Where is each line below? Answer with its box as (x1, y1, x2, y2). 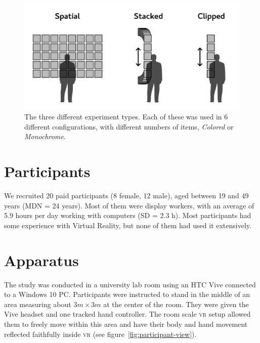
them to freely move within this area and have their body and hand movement (4, 319, 248, 329)
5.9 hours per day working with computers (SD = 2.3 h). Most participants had (4, 210, 251, 221)
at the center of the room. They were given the (103, 298, 249, 309)
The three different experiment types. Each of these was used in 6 (24, 111, 228, 122)
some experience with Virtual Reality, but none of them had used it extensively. (4, 220, 251, 230)
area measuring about (4, 298, 71, 309)
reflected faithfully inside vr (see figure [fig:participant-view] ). (4, 328, 197, 339)
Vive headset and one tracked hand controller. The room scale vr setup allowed (4, 309, 251, 319)
